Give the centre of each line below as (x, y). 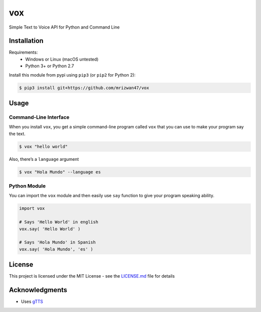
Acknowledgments (38, 290)
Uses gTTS (32, 302)
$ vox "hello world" (43, 146)
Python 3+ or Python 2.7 (50, 66)
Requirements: (23, 52)
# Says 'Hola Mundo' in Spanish (58, 242)
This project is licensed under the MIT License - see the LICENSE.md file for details (92, 276)
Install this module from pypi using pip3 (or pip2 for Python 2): (72, 75)
